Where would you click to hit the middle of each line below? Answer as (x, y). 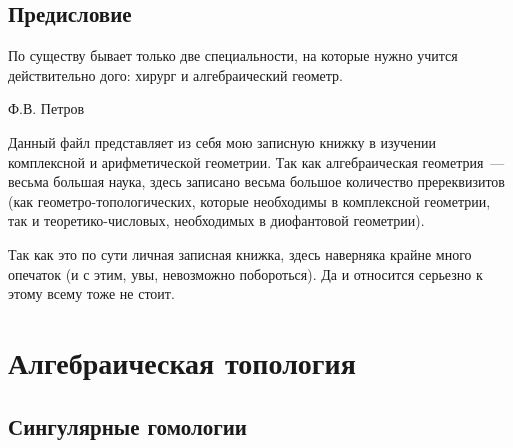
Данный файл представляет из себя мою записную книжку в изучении (222, 141)
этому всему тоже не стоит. (91, 293)
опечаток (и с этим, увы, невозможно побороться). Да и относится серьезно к (245, 273)
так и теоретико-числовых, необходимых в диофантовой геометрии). (216, 220)
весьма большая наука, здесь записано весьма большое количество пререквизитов (256, 181)
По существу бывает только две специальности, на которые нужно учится (233, 55)
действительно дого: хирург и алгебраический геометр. (176, 74)
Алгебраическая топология (182, 361)
